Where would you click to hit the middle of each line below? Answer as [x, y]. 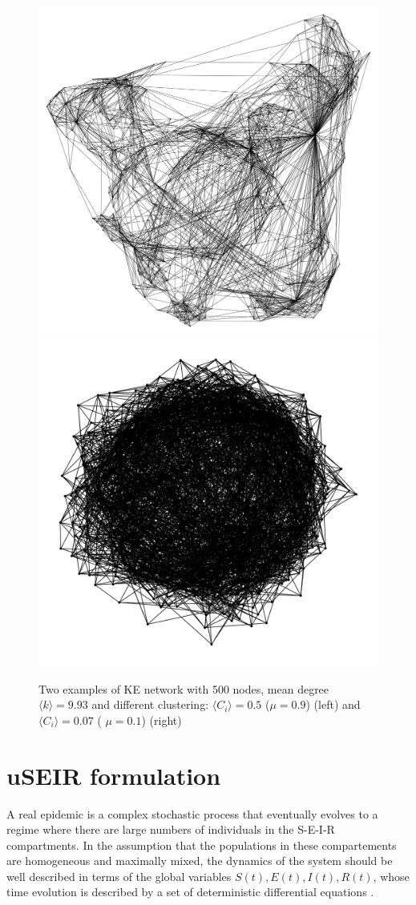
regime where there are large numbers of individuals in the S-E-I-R [171, 829]
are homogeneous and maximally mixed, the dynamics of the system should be [200, 861]
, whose [391, 876]
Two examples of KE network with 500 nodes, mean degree [184, 688]
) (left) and [333, 704]
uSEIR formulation [114, 775]
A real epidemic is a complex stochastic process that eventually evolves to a [192, 813]
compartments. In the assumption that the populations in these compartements [202, 845]
